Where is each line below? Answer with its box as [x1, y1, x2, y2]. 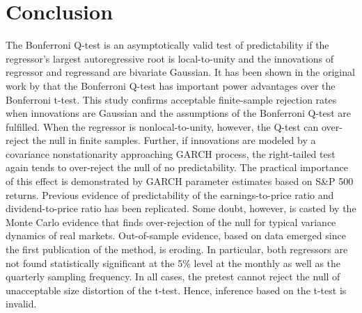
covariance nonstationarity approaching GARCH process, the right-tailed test [6, 146, 336, 161]
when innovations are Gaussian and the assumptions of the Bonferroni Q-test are [6, 106, 352, 120]
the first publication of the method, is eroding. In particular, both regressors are [6, 242, 348, 257]
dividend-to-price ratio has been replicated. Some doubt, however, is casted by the [6, 201, 356, 216]
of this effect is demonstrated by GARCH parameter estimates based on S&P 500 [6, 174, 354, 188]
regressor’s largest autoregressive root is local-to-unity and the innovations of [6, 51, 334, 65]
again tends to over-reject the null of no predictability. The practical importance [6, 160, 348, 175]
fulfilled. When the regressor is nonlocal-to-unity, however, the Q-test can [6, 119, 319, 134]
